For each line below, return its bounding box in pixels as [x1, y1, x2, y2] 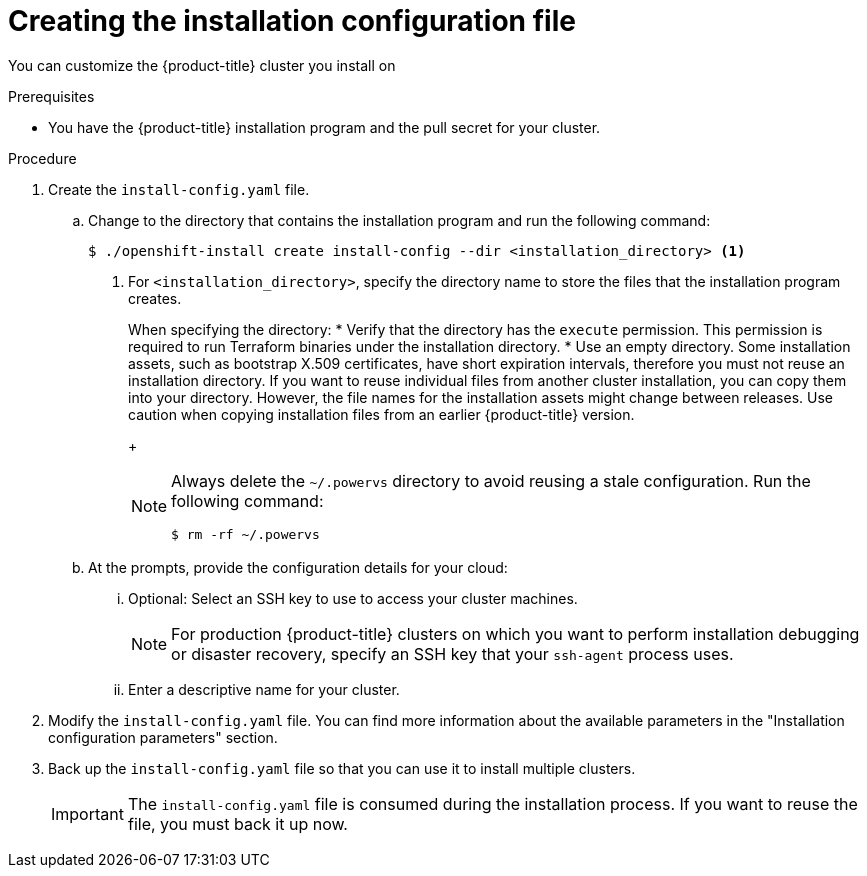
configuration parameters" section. [48, 728, 278, 746]
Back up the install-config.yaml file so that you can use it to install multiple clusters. [48, 759, 636, 777]
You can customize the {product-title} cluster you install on [8, 56, 396, 74]
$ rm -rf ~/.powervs [171, 526, 320, 542]
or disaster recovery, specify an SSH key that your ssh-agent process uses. [171, 643, 734, 664]
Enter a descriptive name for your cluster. [128, 680, 400, 698]
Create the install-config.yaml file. [48, 180, 310, 198]
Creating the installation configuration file [8, 4, 576, 38]
